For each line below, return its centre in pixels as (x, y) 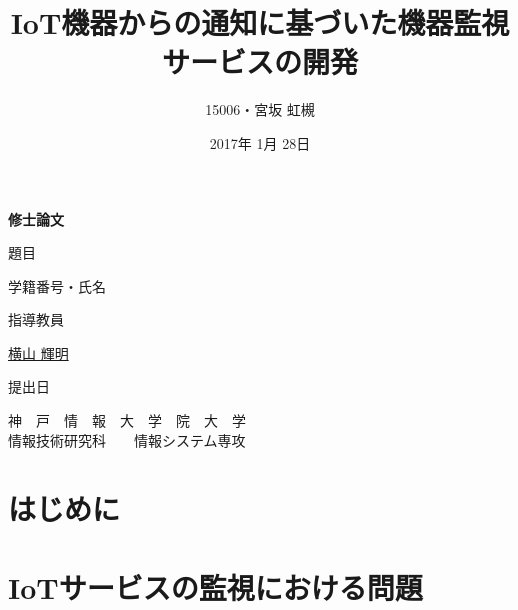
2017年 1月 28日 (260, 142)
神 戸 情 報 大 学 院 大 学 (127, 420)
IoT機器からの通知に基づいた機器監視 (260, 22)
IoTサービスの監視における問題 (215, 586)
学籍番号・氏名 (57, 285)
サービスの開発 (259, 61)
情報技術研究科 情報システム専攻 (127, 439)
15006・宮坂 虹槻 (260, 109)
